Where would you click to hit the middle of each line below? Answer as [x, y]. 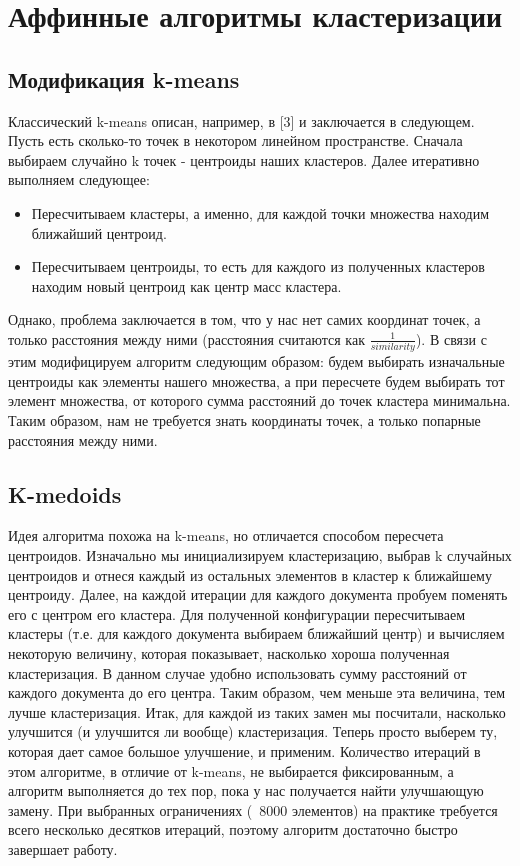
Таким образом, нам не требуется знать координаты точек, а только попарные [244, 420]
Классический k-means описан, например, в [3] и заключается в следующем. [241, 120]
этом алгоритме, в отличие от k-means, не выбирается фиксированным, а [231, 770]
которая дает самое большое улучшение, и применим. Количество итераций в [244, 750]
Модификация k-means [124, 78]
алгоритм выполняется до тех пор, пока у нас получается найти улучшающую [246, 790]
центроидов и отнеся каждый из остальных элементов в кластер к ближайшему [250, 574]
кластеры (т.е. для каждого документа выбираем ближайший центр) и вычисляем [256, 633]
